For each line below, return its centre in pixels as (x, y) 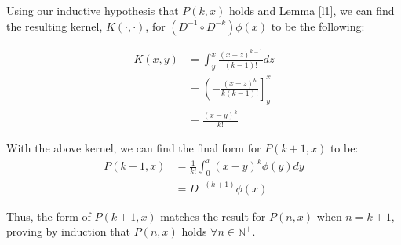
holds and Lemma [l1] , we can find (312, 10)
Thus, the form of (49, 216)
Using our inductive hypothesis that (93, 10)
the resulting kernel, (55, 26)
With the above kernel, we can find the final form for (134, 148)
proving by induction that (68, 231)
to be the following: (318, 26)
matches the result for (213, 216)
